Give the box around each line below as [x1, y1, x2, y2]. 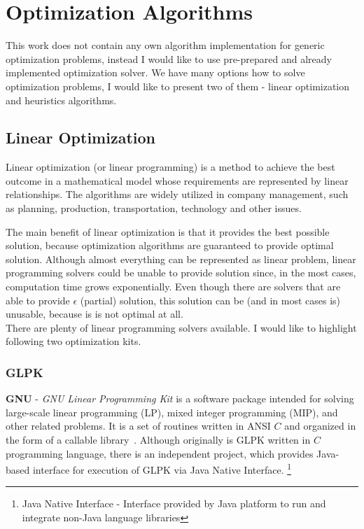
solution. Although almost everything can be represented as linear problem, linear [6, 251, 356, 266]
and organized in [284, 418, 356, 433]
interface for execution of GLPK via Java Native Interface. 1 [32, 460, 292, 477]
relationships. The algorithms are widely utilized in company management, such [6, 187, 349, 202]
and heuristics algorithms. [6, 92, 117, 107]
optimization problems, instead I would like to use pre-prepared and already [6, 51, 332, 66]
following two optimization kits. [6, 334, 141, 348]
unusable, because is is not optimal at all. [6, 306, 183, 321]
